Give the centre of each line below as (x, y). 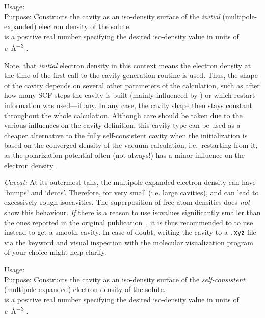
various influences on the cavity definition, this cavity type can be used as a (122, 125)
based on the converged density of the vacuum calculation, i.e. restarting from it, (131, 145)
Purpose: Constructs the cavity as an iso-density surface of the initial (112, 16)
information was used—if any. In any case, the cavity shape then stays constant (128, 105)
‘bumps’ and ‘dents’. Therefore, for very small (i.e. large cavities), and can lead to (131, 192)
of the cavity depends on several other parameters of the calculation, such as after (132, 85)
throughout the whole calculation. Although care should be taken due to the (123, 115)
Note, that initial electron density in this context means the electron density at (128, 65)
